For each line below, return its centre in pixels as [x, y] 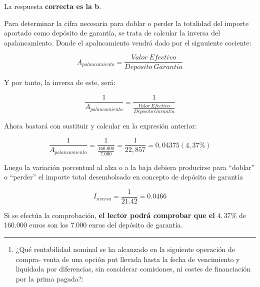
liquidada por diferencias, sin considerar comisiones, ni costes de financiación [133, 269]
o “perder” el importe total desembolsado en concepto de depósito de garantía [123, 177]
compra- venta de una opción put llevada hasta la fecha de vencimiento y [128, 259]
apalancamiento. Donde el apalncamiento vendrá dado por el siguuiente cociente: [128, 42]
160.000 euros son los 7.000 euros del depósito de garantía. [93, 225]
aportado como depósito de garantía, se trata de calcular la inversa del [112, 33]
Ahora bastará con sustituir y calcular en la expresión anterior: [100, 125]
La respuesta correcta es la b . [53, 6]
